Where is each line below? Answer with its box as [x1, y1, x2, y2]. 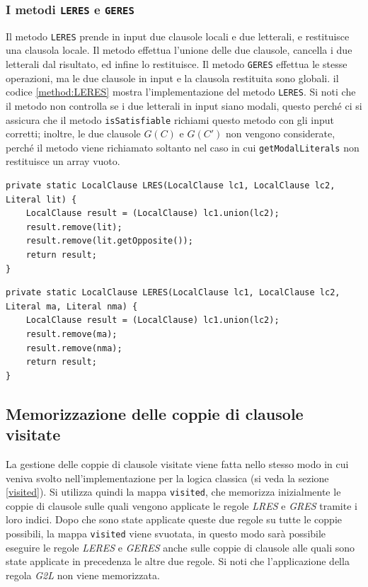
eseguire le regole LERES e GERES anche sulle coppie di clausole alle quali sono [6, 540, 355, 554]
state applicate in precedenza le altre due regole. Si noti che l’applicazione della [6, 554, 350, 569]
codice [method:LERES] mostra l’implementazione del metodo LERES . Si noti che [6, 84, 356, 99]
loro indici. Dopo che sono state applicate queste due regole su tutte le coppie [6, 512, 342, 527]
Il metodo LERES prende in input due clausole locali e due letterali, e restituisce [6, 28, 350, 43]
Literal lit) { [6, 194, 77, 205]
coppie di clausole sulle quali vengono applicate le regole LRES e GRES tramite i [6, 498, 357, 513]
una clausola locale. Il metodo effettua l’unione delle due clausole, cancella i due [6, 42, 352, 57]
